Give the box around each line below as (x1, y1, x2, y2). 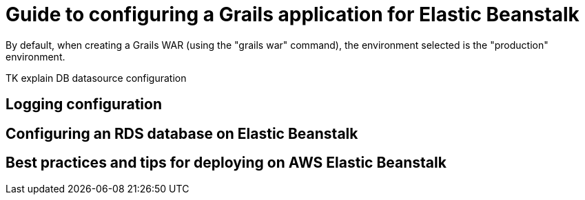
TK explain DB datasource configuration (6, 71, 187, 84)
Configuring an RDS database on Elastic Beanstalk (6, 124, 358, 142)
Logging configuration (6, 96, 162, 113)
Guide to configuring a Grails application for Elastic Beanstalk (6, 3, 579, 26)
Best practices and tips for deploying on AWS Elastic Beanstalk (6, 154, 447, 172)
